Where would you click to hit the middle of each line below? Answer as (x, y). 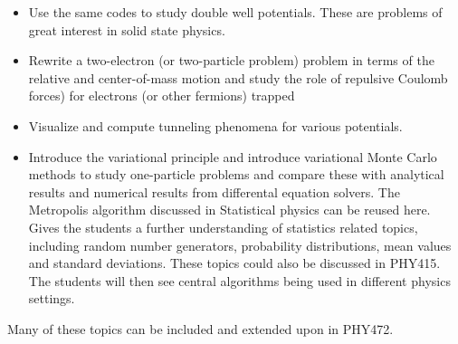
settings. (52, 298)
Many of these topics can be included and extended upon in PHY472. (200, 328)
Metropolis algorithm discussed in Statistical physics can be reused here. (229, 210)
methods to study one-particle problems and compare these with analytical (236, 174)
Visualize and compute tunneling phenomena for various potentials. (215, 125)
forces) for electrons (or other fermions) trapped (162, 96)
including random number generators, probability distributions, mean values (240, 245)
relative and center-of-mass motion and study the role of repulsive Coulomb (238, 77)
